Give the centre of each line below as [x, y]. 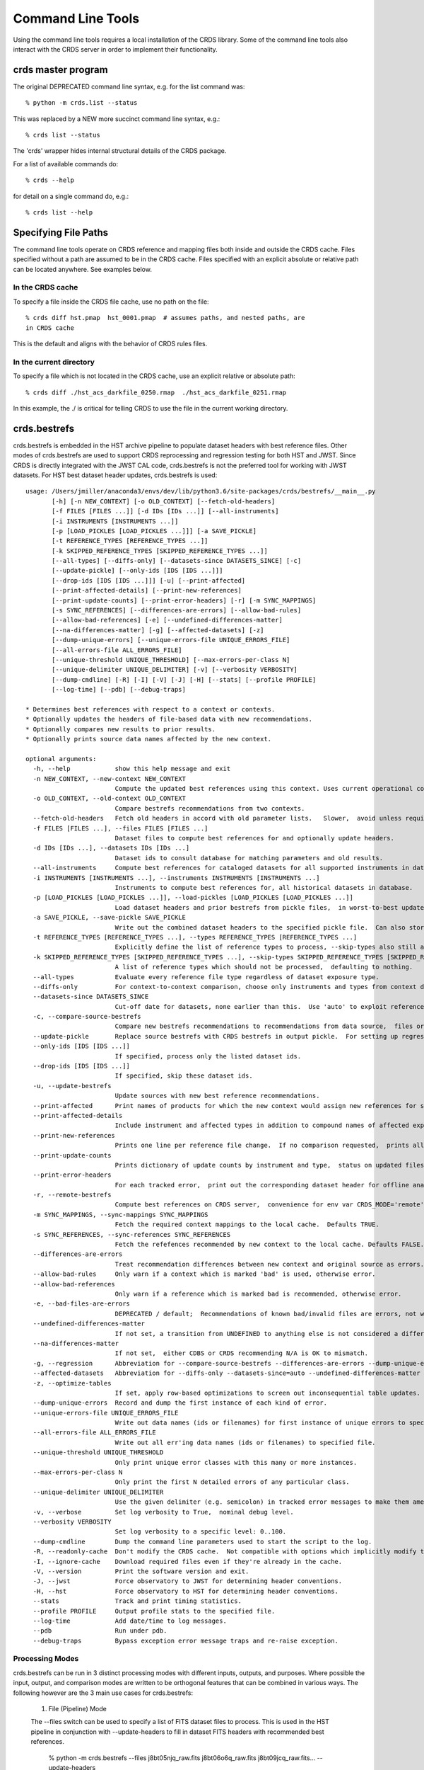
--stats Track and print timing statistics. [137, 1601]
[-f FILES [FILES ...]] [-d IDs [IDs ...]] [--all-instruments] [165, 511]
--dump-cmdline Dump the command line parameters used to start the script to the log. [202, 1541]
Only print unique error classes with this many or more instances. [236, 1462]
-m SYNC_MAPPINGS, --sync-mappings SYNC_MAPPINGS [120, 1215]
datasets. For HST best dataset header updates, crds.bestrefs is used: [115, 475]
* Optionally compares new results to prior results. [120, 729]
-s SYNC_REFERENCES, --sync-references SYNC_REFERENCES [132, 1234]
